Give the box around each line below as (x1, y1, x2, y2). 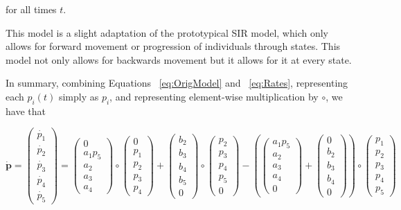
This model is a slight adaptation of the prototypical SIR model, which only (6, 25, 328, 40)
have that (6, 103, 46, 118)
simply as (58, 89, 99, 103)
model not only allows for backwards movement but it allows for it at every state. (6, 52, 352, 67)
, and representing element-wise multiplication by (109, 89, 319, 103)
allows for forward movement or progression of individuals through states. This (6, 39, 341, 53)
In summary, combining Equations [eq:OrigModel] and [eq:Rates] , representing (6, 76, 348, 90)
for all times (6, 2, 57, 16)
